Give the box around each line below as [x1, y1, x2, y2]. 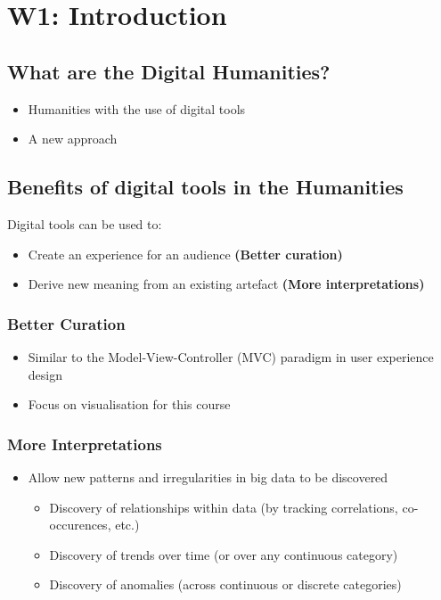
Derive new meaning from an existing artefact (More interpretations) [28, 275, 425, 293]
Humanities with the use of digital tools [28, 99, 246, 118]
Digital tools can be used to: [7, 214, 162, 233]
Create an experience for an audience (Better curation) [28, 244, 343, 263]
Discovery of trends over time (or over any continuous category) [49, 545, 398, 563]
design [28, 365, 62, 383]
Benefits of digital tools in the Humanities [7, 173, 404, 201]
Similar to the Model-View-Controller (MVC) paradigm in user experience [28, 347, 434, 366]
